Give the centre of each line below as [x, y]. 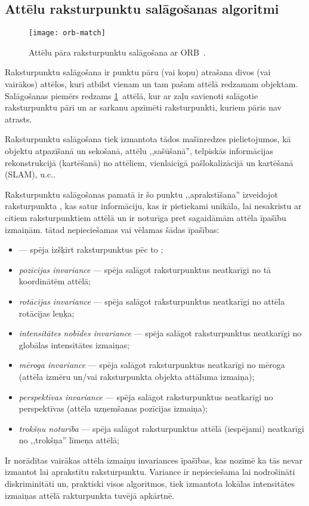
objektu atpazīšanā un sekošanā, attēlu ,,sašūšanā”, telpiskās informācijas [139, 151]
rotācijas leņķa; [47, 313]
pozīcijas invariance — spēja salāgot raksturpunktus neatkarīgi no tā [145, 269]
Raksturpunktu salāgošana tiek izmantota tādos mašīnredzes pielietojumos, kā [148, 139]
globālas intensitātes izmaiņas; [74, 344]
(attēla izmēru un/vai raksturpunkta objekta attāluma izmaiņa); [137, 376]
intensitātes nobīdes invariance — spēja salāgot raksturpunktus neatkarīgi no [160, 333]
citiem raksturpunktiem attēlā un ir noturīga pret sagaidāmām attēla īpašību [146, 217]
